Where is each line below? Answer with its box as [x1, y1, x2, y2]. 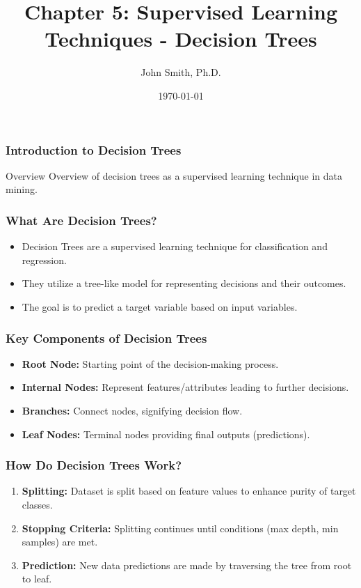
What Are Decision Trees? [6, 211, 157, 229]
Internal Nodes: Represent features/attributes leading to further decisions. [22, 380, 349, 394]
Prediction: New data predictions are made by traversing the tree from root [22, 557, 352, 572]
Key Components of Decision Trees [6, 329, 207, 346]
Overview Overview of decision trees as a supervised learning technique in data [6, 168, 342, 183]
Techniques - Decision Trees [45, 24, 317, 53]
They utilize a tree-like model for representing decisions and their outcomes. [22, 276, 346, 291]
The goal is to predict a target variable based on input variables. [22, 299, 298, 314]
